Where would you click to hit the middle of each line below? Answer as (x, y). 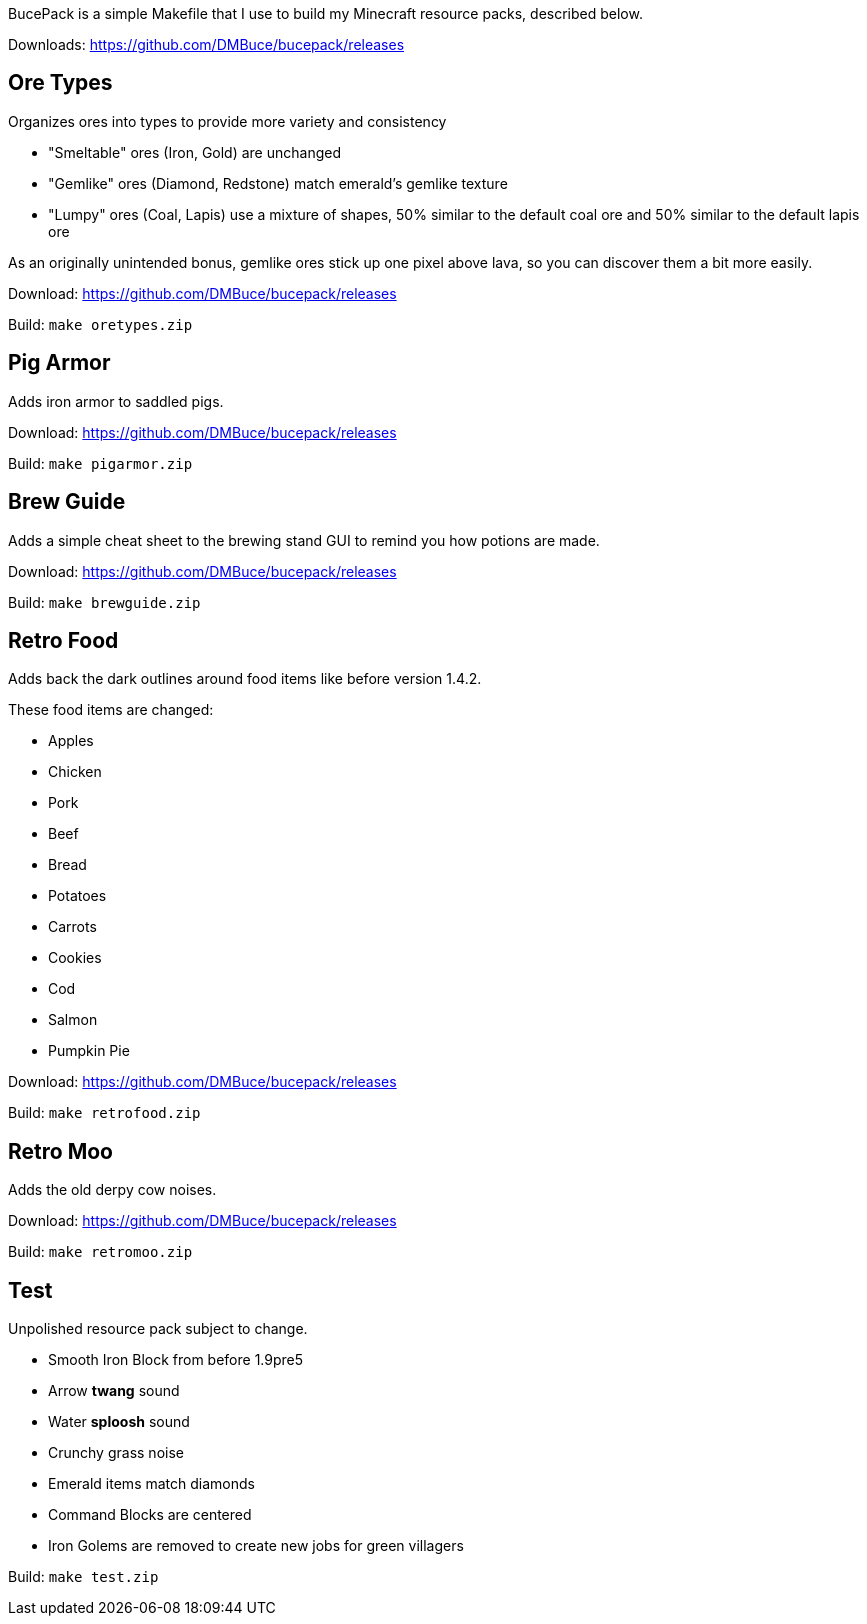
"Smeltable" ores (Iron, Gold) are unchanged (195, 152)
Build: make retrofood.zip (104, 1113)
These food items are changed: (111, 710)
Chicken (75, 772)
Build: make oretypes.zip (100, 324)
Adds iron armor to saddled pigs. (116, 401)
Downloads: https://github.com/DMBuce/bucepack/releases (206, 44)
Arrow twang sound (114, 1391)
